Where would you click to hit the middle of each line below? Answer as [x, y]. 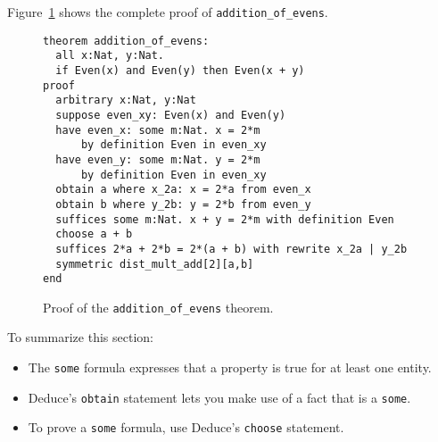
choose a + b [94, 234]
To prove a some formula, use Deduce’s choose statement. [186, 427]
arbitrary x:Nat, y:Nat [126, 100]
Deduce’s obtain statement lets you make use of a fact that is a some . [219, 397]
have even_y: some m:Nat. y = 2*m [158, 159]
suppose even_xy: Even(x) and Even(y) [171, 115]
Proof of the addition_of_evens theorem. [158, 307]
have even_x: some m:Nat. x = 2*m [158, 130]
